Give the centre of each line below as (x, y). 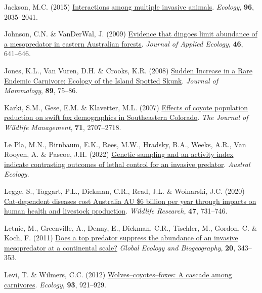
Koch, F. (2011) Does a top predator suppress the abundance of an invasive (121, 238)
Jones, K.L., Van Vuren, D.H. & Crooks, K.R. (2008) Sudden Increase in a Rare (128, 70)
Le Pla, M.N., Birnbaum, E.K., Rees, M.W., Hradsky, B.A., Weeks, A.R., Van (125, 144)
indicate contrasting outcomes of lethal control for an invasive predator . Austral (127, 164)
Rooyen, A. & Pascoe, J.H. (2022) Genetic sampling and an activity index (119, 154)
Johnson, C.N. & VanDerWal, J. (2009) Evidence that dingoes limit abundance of (131, 34)
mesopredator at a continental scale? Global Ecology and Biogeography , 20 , (120, 247)
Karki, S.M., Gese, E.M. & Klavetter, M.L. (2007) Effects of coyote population (126, 107)
